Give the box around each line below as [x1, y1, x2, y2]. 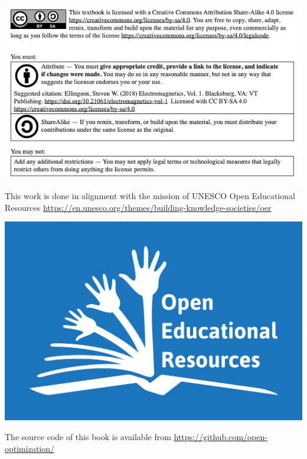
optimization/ [5, 442, 55, 454]
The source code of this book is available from [5, 431, 171, 443]
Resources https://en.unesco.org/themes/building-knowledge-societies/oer [5, 201, 272, 213]
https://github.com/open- [174, 431, 267, 443]
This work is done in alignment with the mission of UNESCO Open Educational [5, 190, 295, 202]
